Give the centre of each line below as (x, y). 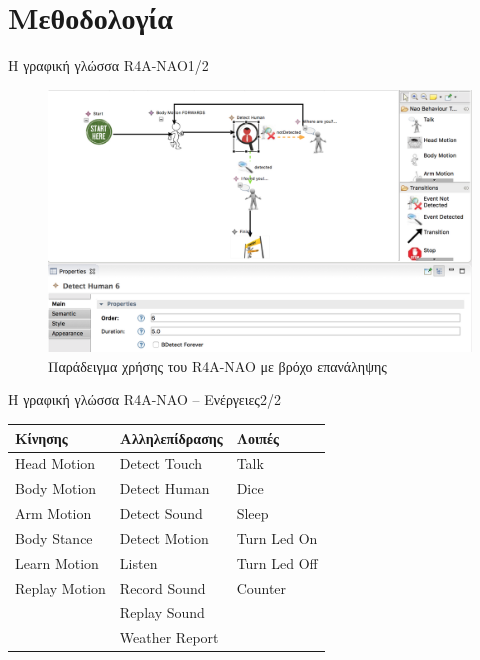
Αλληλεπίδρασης (171, 437)
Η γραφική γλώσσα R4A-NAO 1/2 (108, 65)
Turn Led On (277, 537)
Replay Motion (60, 587)
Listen (138, 562)
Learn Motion (57, 562)
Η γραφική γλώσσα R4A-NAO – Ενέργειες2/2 (144, 399)
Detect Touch (161, 463)
